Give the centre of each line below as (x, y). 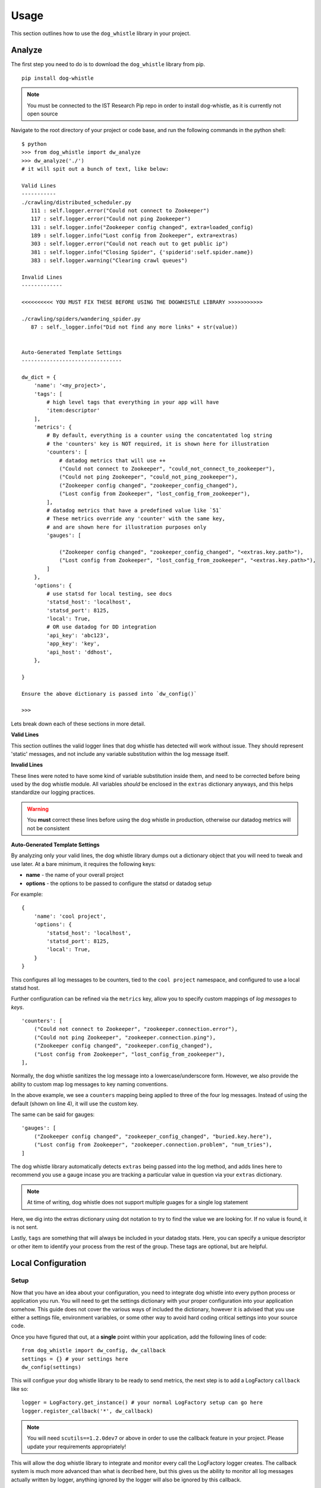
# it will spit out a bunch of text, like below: (95, 169)
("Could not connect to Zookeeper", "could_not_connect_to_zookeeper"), (167, 469)
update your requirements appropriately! (77, 1446)
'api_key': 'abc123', (78, 635)
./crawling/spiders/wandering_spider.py (81, 319)
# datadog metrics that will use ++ (112, 460)
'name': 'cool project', (70, 916)
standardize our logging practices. (53, 792)
